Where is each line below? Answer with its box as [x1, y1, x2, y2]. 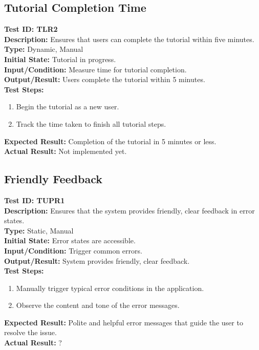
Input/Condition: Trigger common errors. [4, 245, 142, 256]
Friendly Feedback [4, 171, 102, 187]
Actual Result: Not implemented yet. [4, 146, 127, 157]
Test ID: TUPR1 [4, 195, 65, 205]
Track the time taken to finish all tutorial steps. [16, 118, 166, 129]
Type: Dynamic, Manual [4, 44, 83, 54]
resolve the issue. [4, 327, 57, 338]
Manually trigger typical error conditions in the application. [16, 282, 204, 293]
